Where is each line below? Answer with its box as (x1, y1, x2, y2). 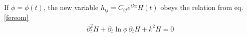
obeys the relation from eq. (160, 2, 243, 12)
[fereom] (4, 12, 29, 22)
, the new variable (43, 2, 99, 12)
